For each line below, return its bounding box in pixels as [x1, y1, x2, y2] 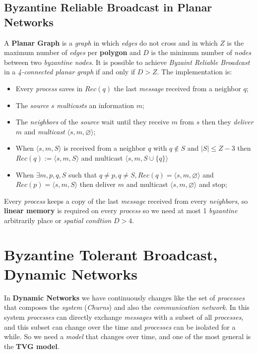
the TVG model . [4, 341, 60, 351]
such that [68, 169, 97, 179]
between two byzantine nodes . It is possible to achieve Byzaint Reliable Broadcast [4, 57, 250, 67]
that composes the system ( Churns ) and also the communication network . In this [4, 302, 250, 312]
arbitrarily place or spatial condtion [4, 215, 112, 225]
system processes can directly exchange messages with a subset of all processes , [4, 312, 244, 322]
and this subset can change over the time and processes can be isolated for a [4, 321, 236, 332]
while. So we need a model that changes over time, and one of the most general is [4, 331, 251, 342]
